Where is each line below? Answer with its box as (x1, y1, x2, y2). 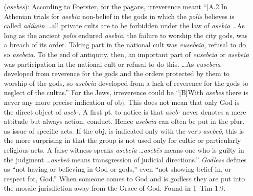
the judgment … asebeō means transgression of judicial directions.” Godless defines (4, 154, 247, 164)
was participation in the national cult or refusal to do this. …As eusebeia (4, 59, 221, 69)
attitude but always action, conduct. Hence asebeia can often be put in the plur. (4, 116, 245, 126)
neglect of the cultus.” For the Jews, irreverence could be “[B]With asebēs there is (4, 87, 249, 98)
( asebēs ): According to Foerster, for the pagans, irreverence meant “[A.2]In (4, 1, 228, 11)
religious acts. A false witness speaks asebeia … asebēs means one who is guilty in (4, 144, 244, 155)
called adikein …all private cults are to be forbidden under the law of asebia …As (4, 20, 245, 31)
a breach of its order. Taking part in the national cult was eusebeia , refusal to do (4, 39, 246, 50)
